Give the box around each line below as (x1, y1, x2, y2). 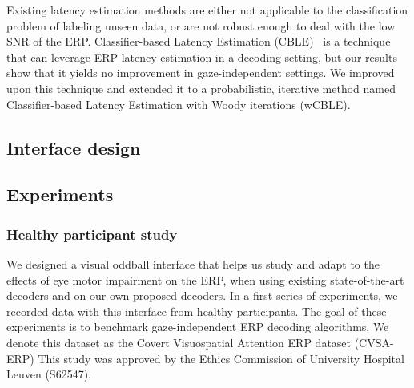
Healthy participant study (6, 224, 178, 244)
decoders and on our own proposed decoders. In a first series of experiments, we (6, 287, 398, 304)
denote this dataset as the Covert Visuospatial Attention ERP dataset (6, 333, 352, 350)
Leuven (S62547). (6, 366, 91, 382)
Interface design (6, 135, 141, 160)
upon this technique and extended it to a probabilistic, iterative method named (6, 79, 396, 96)
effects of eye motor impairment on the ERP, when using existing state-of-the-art (6, 271, 404, 288)
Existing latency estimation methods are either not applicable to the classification (6, 2, 408, 18)
